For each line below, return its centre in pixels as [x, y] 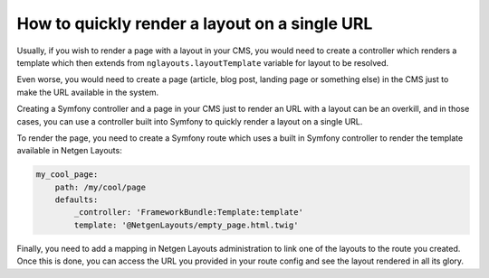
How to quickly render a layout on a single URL [195, 23]
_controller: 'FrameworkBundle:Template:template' [188, 213]
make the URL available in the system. [87, 92]
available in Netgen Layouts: [69, 151]
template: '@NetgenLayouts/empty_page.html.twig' [186, 225]
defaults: [77, 200]
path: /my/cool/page [101, 187]
